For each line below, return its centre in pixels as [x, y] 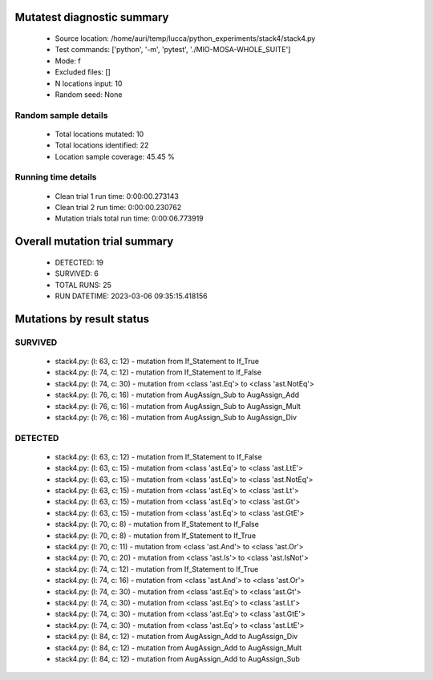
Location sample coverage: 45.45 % [115, 156]
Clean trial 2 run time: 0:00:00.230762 [118, 208]
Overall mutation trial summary [94, 242]
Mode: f [68, 61]
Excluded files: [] [83, 72]
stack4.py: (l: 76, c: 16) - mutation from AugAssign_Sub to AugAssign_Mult [178, 406]
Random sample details [61, 115]
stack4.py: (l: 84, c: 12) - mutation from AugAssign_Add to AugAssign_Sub [177, 658]
